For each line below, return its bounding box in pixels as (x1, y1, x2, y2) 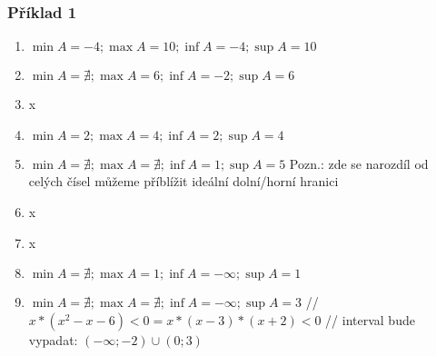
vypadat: (28, 330, 78, 349)
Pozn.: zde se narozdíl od (289, 153, 429, 173)
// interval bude (325, 310, 415, 329)
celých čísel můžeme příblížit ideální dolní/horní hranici (28, 172, 339, 191)
